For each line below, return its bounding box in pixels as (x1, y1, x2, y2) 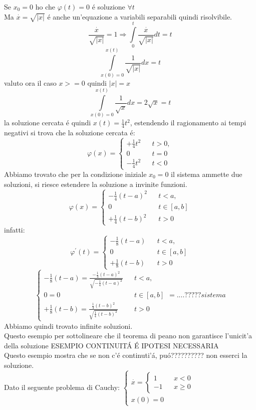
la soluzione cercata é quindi (4, 117, 91, 128)
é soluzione (92, 2, 125, 12)
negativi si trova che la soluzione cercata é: (4, 127, 135, 138)
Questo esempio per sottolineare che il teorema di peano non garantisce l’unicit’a (4, 330, 252, 341)
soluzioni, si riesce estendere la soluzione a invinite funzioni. (4, 178, 187, 189)
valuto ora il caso (4, 77, 57, 88)
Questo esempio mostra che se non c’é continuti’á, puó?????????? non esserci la (4, 350, 247, 360)
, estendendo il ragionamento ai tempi (130, 117, 246, 128)
